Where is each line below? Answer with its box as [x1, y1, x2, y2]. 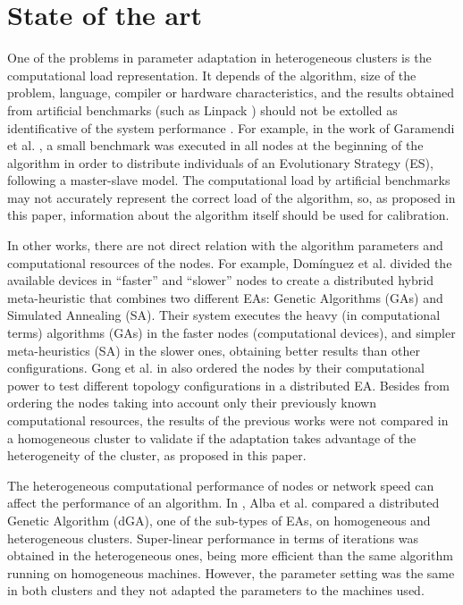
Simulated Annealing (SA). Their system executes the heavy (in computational [7, 306, 441, 324]
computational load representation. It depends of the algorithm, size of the [7, 65, 417, 84]
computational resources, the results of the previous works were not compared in [7, 411, 449, 429]
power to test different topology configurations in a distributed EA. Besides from [7, 375, 450, 394]
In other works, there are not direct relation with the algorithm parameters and [7, 236, 443, 255]
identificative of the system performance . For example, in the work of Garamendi [7, 118, 455, 137]
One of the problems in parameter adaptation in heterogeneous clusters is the [7, 48, 432, 67]
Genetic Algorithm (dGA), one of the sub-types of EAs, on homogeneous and [7, 510, 431, 529]
